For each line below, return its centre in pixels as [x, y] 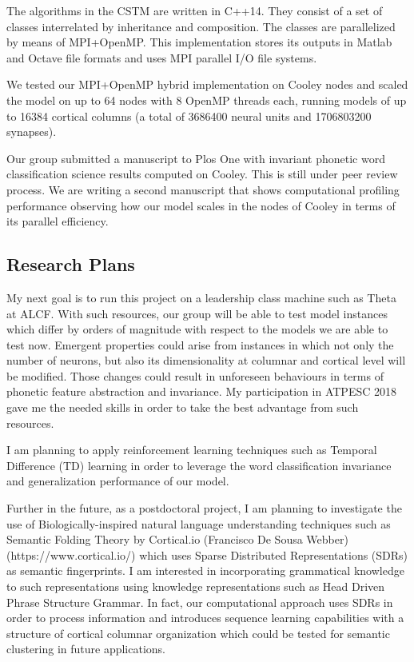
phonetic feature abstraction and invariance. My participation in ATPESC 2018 [201, 391]
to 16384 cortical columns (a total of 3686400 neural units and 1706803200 [189, 116]
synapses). [32, 132]
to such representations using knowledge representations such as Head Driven [196, 586]
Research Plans [71, 264]
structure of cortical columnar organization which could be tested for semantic [198, 633]
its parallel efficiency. [58, 221]
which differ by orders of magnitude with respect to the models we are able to [197, 329]
